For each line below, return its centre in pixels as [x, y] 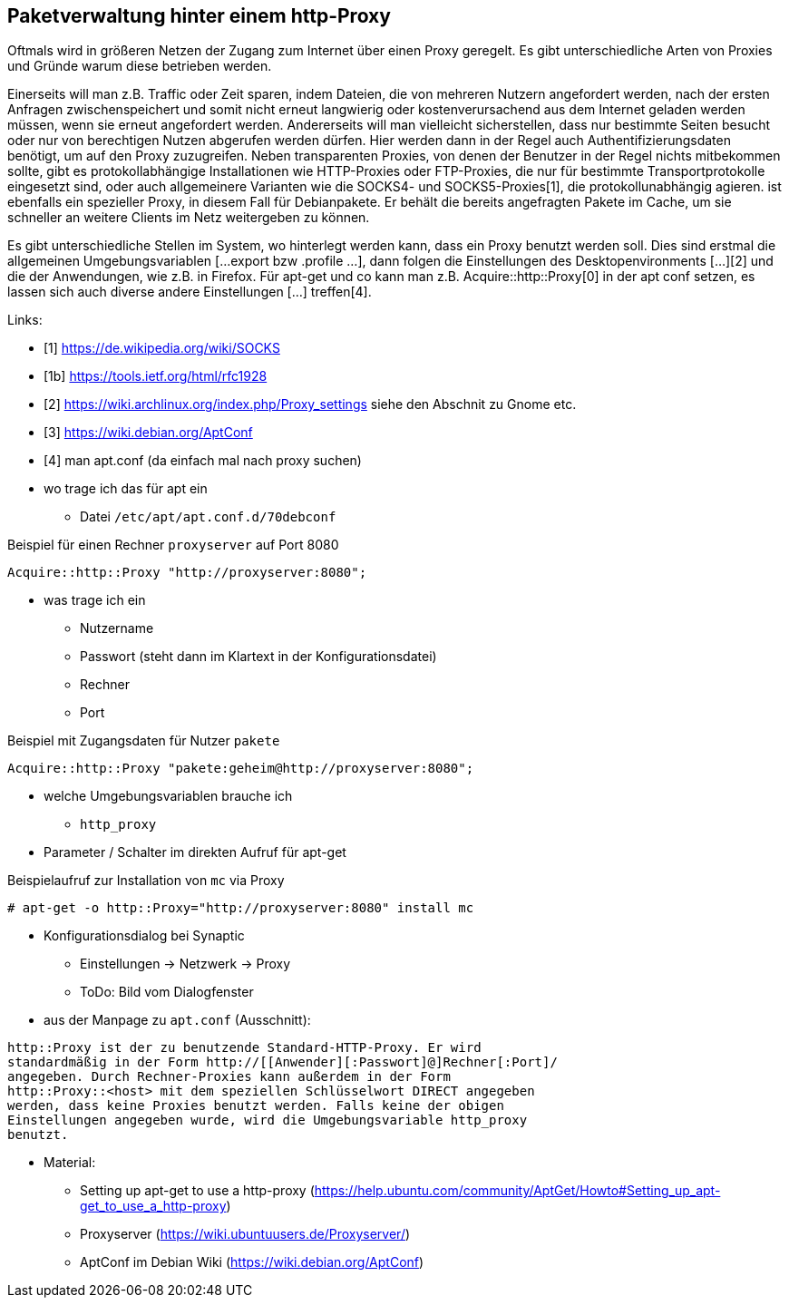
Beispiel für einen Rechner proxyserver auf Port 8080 [173, 545]
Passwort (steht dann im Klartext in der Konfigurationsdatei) [258, 657]
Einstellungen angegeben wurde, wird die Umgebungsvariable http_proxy [268, 1120]
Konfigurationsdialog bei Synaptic [144, 936]
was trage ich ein [95, 600]
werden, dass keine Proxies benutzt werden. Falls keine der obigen [256, 1106]
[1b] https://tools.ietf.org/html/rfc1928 [156, 376]
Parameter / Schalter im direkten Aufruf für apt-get [195, 852]
